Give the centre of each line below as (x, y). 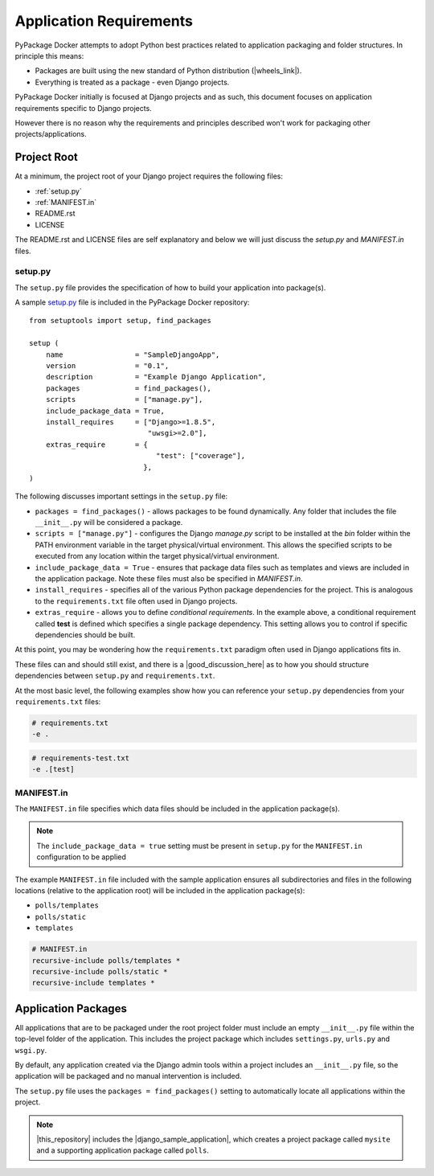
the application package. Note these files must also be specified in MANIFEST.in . (169, 579)
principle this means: (49, 55)
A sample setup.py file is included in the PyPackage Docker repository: (132, 302)
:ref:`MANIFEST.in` (66, 202)
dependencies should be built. (85, 635)
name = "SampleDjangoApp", (133, 354)
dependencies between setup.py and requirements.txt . (115, 676)
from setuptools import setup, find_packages (121, 321)
